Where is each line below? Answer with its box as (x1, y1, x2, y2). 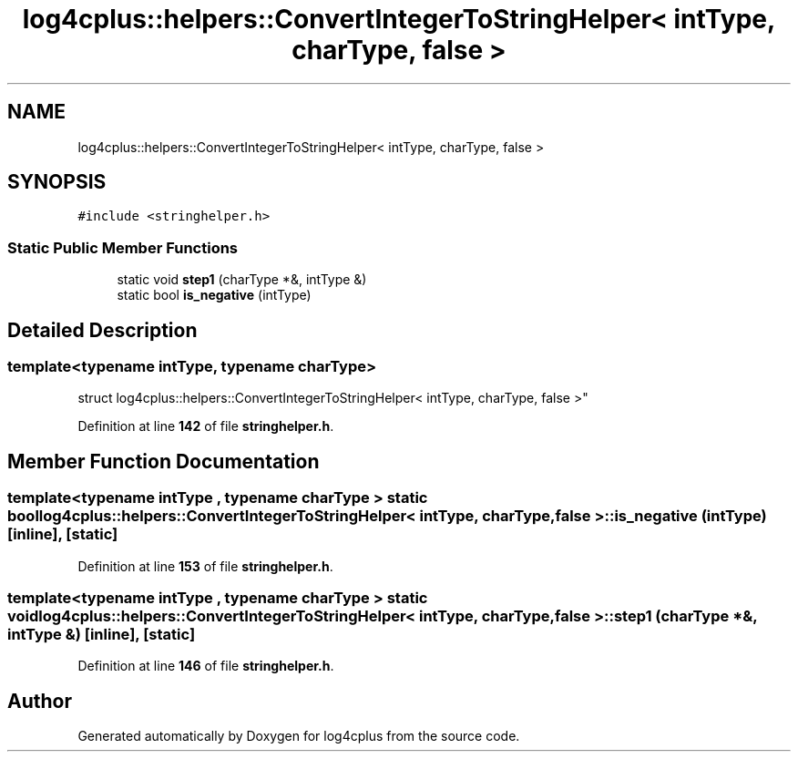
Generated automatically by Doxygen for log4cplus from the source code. (77, 728, 520, 744)
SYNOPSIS (7, 170, 107, 194)
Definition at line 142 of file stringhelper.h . (77, 418, 334, 435)
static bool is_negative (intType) (117, 287, 312, 303)
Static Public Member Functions (7, 238, 239, 257)
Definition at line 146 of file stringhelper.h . (77, 658, 334, 674)
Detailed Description (7, 318, 198, 342)
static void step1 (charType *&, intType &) (117, 272, 367, 288)
